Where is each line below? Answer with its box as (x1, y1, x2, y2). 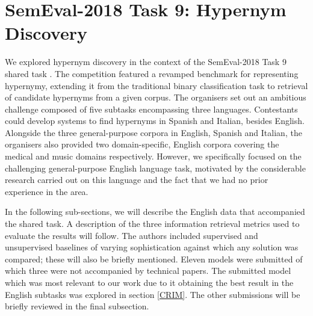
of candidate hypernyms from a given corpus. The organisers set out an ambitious (5, 91, 306, 104)
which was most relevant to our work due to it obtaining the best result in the (5, 276, 294, 288)
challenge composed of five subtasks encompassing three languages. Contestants (5, 102, 298, 115)
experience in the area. (5, 185, 88, 197)
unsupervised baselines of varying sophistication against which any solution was (5, 241, 299, 253)
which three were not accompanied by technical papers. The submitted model (5, 264, 291, 277)
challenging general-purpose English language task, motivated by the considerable (5, 161, 306, 174)
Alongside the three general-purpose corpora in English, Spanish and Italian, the (5, 126, 302, 138)
